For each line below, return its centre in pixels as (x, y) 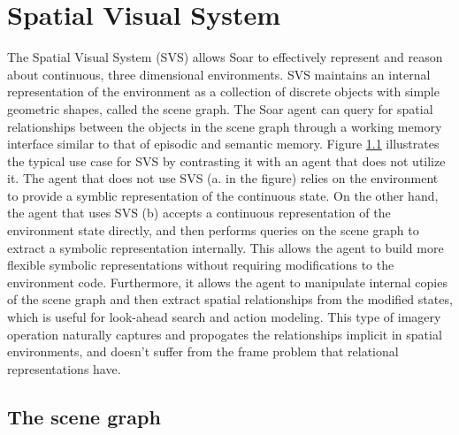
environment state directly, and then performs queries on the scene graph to (213, 230)
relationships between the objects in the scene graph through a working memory (225, 126)
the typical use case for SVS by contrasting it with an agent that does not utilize (226, 160)
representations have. (64, 368)
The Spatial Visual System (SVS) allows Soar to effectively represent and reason (225, 57)
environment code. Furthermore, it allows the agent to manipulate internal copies (227, 282)
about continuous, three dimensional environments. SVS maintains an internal (219, 74)
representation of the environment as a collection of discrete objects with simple (223, 92)
